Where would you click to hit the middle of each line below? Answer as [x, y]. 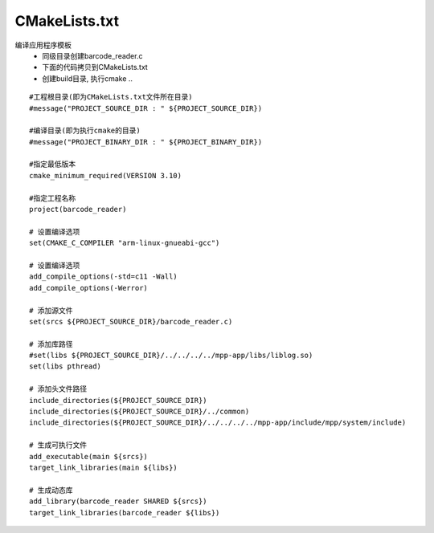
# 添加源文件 [51, 310]
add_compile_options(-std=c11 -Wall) [104, 277]
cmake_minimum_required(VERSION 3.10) [106, 175]
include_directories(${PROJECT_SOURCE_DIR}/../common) [139, 412]
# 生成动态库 [51, 490]
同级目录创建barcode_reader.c [92, 55]
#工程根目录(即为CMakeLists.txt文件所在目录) [111, 97]
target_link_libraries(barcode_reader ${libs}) [125, 513]
